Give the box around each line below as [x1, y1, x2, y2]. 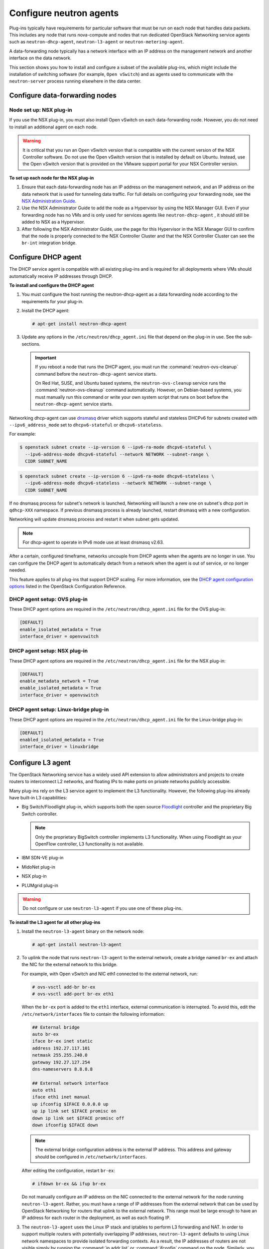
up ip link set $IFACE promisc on [32, 1108, 117, 1114]
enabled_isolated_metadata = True [19, 737, 104, 742]
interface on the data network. [9, 55, 72, 61]
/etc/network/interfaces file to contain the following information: [21, 1011, 165, 1017]
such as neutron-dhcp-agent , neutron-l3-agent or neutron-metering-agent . [9, 39, 184, 45]
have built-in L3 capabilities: [9, 795, 67, 801]
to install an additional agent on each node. [9, 124, 98, 130]
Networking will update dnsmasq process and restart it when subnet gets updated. [9, 516, 179, 522]
